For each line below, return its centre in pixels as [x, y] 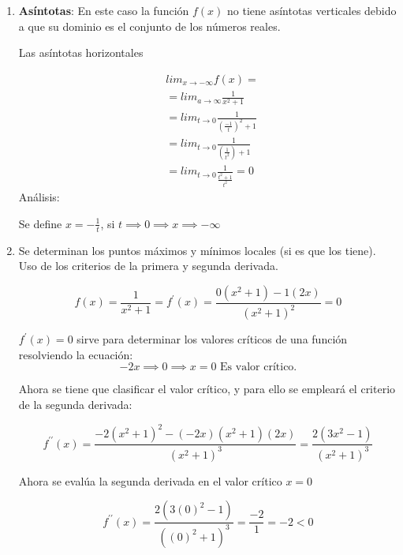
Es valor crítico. [259, 367]
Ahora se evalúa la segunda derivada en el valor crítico [150, 480]
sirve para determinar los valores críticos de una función [212, 339]
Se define [40, 223]
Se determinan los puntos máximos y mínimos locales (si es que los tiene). [197, 250]
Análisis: [39, 197]
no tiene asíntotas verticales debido [312, 10]
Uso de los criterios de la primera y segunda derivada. [148, 266]
